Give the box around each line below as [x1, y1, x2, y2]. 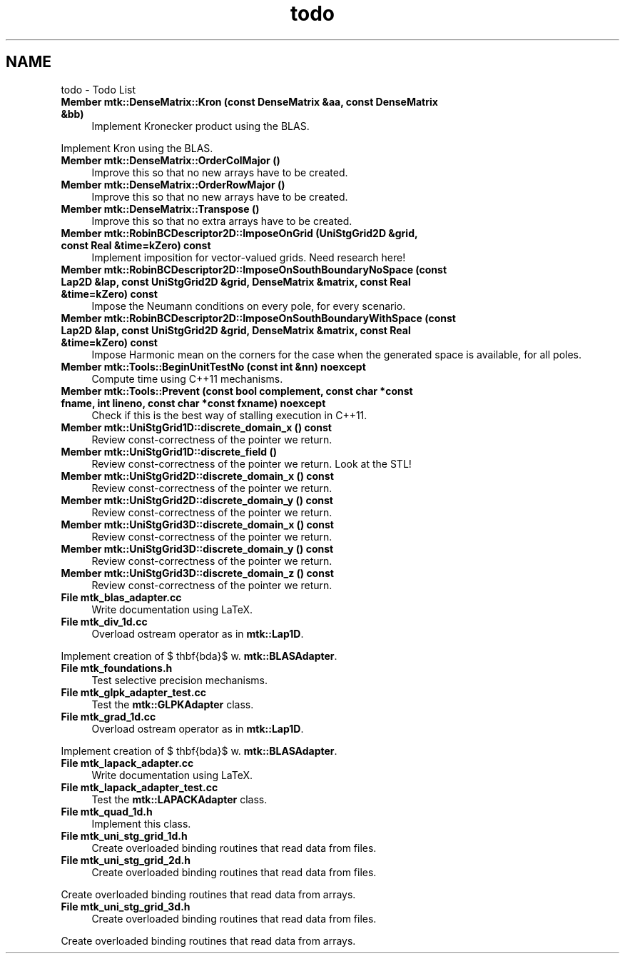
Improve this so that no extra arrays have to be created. [91, 214, 352, 227]
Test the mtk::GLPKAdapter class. [91, 698, 254, 711]
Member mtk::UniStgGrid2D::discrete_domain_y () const [61, 493, 333, 506]
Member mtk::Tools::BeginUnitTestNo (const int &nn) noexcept [61, 360, 366, 373]
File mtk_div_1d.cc [61, 615, 148, 628]
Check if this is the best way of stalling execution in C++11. [91, 408, 367, 421]
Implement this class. [91, 817, 191, 830]
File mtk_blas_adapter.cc [61, 591, 182, 603]
